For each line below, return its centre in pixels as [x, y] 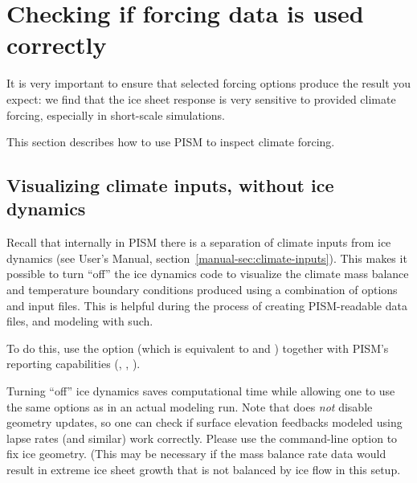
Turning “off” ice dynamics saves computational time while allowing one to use [201, 391]
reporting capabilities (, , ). [74, 364]
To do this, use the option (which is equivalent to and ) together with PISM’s [198, 348]
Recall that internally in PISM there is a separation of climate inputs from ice [199, 242]
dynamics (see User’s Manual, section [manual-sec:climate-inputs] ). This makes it [207, 258]
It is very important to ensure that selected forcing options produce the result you [209, 83]
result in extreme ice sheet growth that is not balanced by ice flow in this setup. [204, 469]
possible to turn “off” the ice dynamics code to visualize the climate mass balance [208, 274]
